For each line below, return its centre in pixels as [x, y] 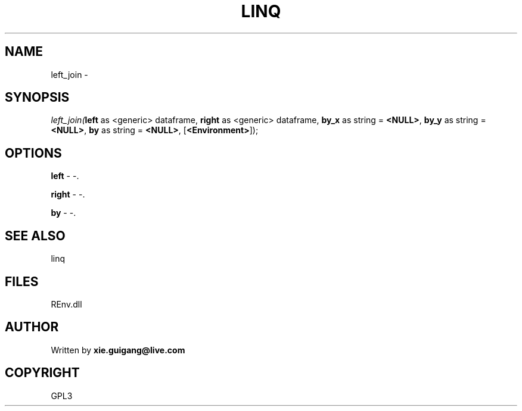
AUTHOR [32, 327]
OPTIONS [33, 153]
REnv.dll [66, 304]
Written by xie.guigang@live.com [118, 350]
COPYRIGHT [42, 373]
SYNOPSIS [37, 98]
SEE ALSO [35, 236]
